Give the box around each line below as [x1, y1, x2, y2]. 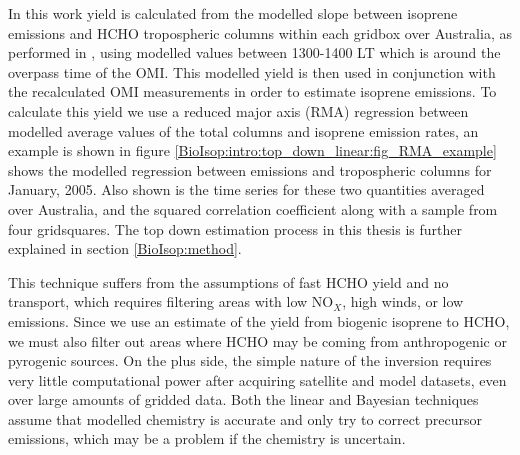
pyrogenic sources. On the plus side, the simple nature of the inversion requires [8, 350, 492, 371]
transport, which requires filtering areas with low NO [8, 291, 334, 312]
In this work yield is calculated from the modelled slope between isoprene [8, 3, 458, 23]
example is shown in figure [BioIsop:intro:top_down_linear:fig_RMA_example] [8, 140, 497, 161]
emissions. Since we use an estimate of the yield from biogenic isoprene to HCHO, [8, 310, 510, 331]
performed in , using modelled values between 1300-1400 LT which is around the [8, 42, 501, 63]
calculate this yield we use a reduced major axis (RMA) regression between [8, 100, 469, 121]
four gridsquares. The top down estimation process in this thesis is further [8, 218, 462, 239]
